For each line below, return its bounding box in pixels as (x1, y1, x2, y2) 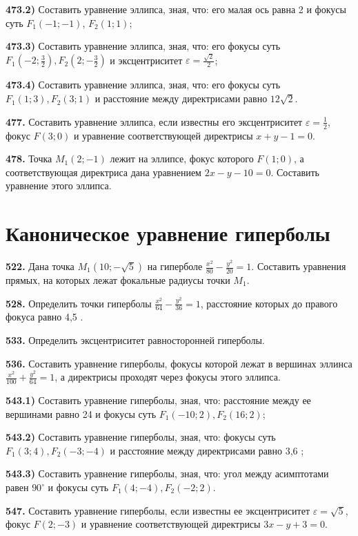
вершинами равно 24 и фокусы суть (6, 406, 157, 421)
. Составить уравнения (251, 259, 346, 273)
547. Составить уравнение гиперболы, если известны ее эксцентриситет (6, 503, 310, 517)
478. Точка (6, 151, 52, 166)
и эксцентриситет (110, 52, 183, 67)
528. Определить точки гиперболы (6, 296, 152, 310)
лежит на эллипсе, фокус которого (110, 151, 254, 166)
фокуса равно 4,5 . (6, 309, 83, 324)
